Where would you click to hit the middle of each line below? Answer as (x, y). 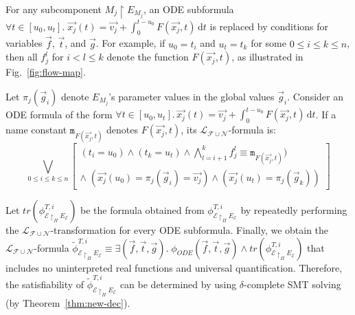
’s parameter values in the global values (192, 96)
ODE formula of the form (59, 114)
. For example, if (130, 43)
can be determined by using (178, 284)
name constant (36, 130)
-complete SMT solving (293, 284)
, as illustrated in (267, 57)
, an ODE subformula (189, 9)
